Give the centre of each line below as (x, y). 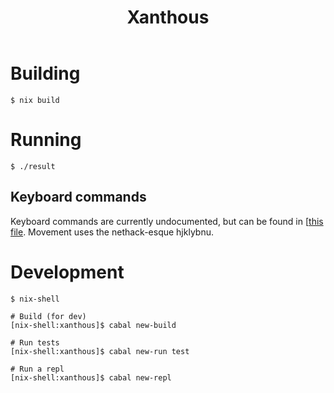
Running (46, 140)
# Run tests (35, 342)
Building (45, 73)
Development (67, 272)
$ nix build (35, 100)
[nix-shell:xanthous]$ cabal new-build (93, 325)
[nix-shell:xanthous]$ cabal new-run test (100, 351)
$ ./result (33, 166)
